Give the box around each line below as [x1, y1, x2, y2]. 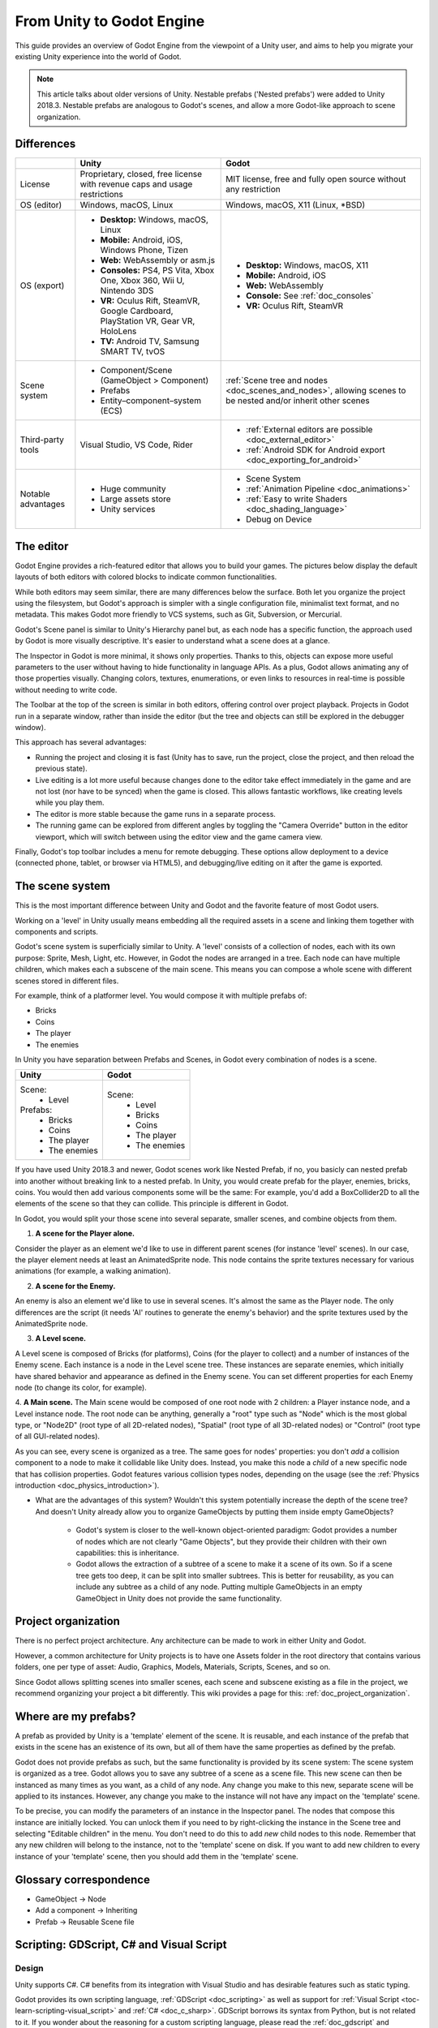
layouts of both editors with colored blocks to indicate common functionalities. [15, 572, 277, 582]
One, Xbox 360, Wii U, [100, 275, 185, 286]
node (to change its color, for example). [15, 1382, 148, 1392]
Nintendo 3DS [100, 285, 154, 296]
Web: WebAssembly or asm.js [100, 255, 215, 266]
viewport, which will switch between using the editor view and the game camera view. [35, 831, 323, 841]
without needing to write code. [15, 685, 118, 694]
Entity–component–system [100, 395, 202, 406]
